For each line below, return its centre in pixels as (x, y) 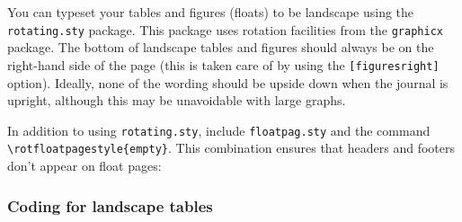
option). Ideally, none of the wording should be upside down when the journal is (228, 82)
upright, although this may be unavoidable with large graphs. (177, 100)
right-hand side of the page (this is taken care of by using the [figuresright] (223, 64)
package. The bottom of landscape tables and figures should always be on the (221, 47)
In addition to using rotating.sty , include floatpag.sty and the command (219, 130)
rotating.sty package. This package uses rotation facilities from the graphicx (225, 29)
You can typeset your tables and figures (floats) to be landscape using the (211, 12)
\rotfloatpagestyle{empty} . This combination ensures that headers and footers (231, 148)
